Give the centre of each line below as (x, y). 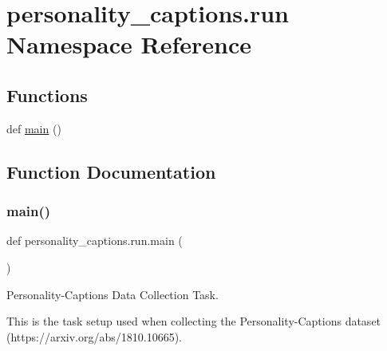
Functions (47, 95)
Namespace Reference (129, 44)
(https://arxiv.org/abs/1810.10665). (94, 336)
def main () (34, 128)
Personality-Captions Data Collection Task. (113, 294)
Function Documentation (111, 171)
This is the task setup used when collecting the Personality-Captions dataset (194, 321)
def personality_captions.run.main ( (95, 241)
